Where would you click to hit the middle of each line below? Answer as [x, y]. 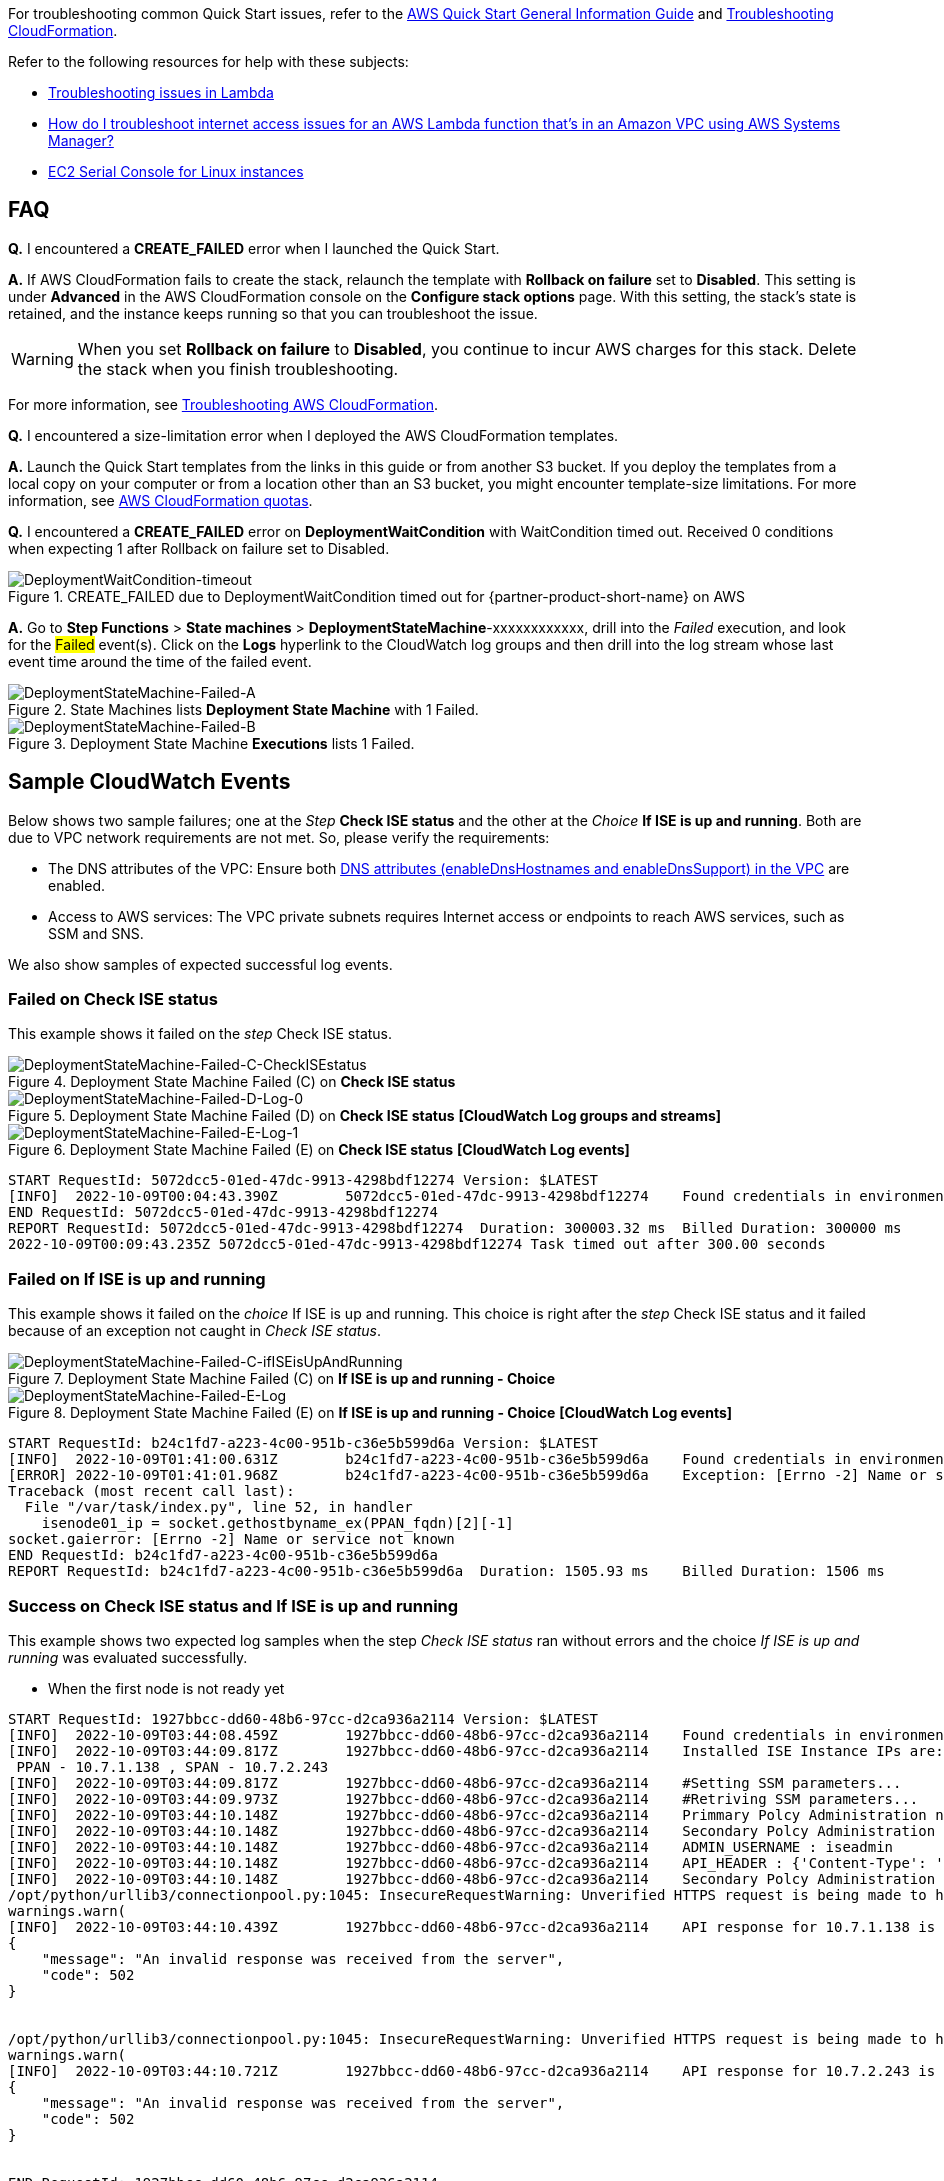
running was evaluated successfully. [128, 1657]
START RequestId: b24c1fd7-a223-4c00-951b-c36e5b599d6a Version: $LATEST [303, 1443]
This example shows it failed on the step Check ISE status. [200, 1034]
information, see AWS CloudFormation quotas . [160, 500]
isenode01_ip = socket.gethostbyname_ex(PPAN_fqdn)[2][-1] [277, 1523]
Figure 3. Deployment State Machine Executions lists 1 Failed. [211, 743]
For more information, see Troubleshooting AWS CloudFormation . [223, 404]
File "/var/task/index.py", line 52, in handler [218, 1507]
